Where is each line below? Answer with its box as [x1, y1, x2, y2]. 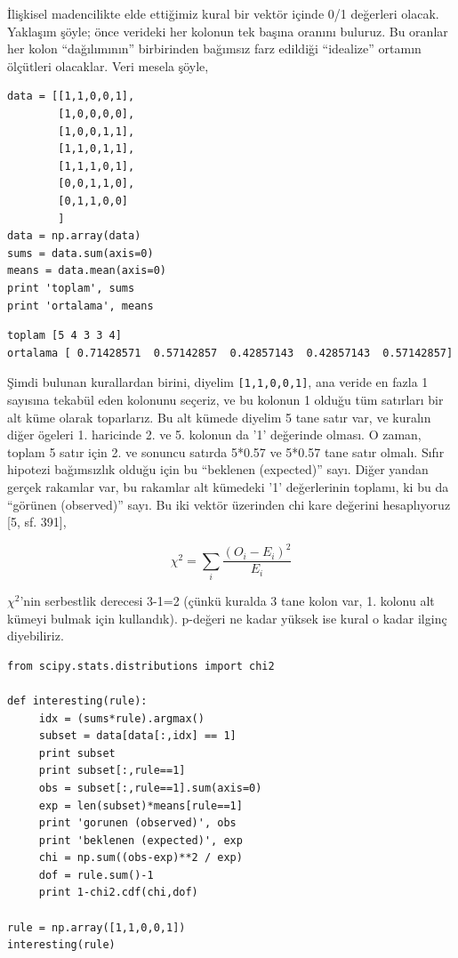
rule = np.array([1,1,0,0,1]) [7, 921, 186, 934]
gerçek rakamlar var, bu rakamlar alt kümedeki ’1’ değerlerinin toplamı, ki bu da [7, 477, 449, 495]
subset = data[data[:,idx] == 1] [38, 729, 237, 743]
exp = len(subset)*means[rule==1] [38, 799, 243, 812]
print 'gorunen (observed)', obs [38, 817, 237, 830]
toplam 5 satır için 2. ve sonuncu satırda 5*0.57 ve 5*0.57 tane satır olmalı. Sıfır [7, 442, 445, 461]
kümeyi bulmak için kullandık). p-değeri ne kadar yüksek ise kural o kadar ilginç [7, 608, 447, 627]
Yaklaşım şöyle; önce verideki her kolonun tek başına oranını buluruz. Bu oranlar [7, 21, 448, 40]
